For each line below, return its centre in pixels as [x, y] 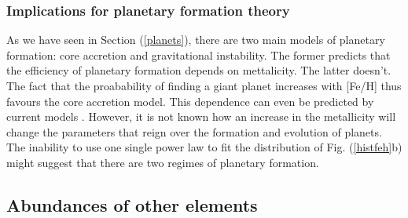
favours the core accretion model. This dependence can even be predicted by [190, 101]
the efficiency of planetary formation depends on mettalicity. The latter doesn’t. [199, 70]
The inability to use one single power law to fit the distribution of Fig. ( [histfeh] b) [204, 147]
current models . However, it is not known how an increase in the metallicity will [201, 116]
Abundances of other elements [132, 204]
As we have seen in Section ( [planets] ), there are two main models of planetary [196, 40]
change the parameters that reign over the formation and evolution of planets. [194, 131]
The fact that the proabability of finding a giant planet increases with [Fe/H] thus [204, 85]
